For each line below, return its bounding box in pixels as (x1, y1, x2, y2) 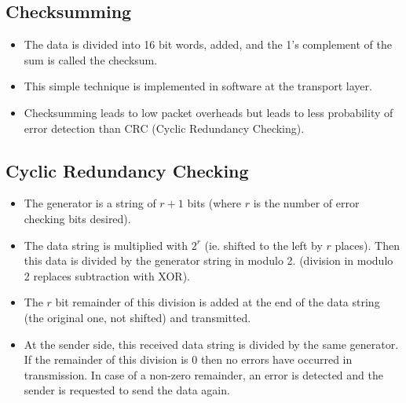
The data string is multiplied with (24, 236, 188, 253)
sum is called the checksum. (24, 51, 158, 68)
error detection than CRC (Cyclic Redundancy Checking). (24, 119, 305, 136)
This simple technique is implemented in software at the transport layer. (24, 78, 372, 94)
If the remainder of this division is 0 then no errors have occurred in (24, 351, 353, 368)
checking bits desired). (24, 210, 131, 226)
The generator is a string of (24, 195, 156, 211)
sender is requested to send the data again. (24, 382, 230, 398)
